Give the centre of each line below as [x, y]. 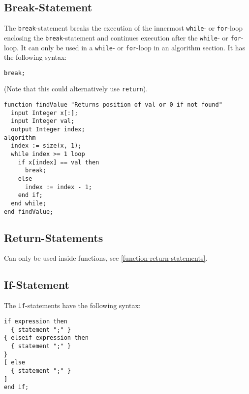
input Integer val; [43, 121]
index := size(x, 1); [46, 146]
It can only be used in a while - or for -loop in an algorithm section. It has [133, 47]
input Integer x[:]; [45, 113]
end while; [29, 203]
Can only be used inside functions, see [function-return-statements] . [106, 258]
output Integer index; [48, 130]
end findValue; [29, 212]
